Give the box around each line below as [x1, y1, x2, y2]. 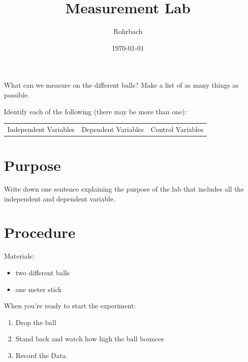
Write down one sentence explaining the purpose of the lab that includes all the [4, 184, 244, 194]
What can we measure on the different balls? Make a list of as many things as [4, 80, 239, 90]
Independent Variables [7, 124, 75, 134]
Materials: [4, 251, 34, 261]
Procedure [4, 222, 76, 242]
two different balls [15, 267, 70, 277]
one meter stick [15, 284, 62, 294]
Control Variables [151, 124, 204, 134]
